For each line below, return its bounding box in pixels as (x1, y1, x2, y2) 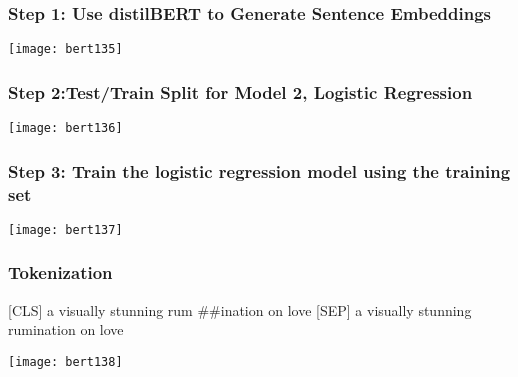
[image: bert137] (8, 222, 123, 237)
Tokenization (8, 260, 113, 285)
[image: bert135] (8, 42, 123, 57)
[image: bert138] (8, 354, 123, 369)
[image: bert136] (8, 121, 123, 136)
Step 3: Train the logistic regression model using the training (8, 158, 511, 183)
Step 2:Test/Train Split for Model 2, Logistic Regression (8, 79, 473, 104)
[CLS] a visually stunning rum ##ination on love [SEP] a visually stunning (8, 299, 472, 320)
